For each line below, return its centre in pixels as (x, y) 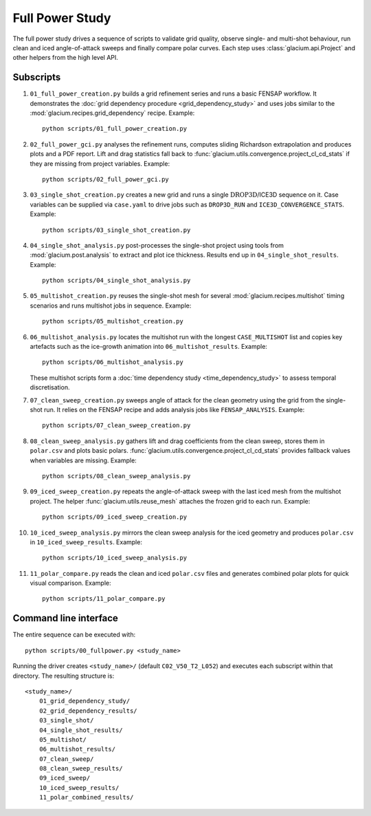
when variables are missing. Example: (83, 460)
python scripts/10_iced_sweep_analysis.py (115, 558)
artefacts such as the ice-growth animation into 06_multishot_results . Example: (149, 347)
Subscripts (37, 77)
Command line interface (65, 618)
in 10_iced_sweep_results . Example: (86, 542)
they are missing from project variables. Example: (100, 163)
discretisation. (50, 387)
